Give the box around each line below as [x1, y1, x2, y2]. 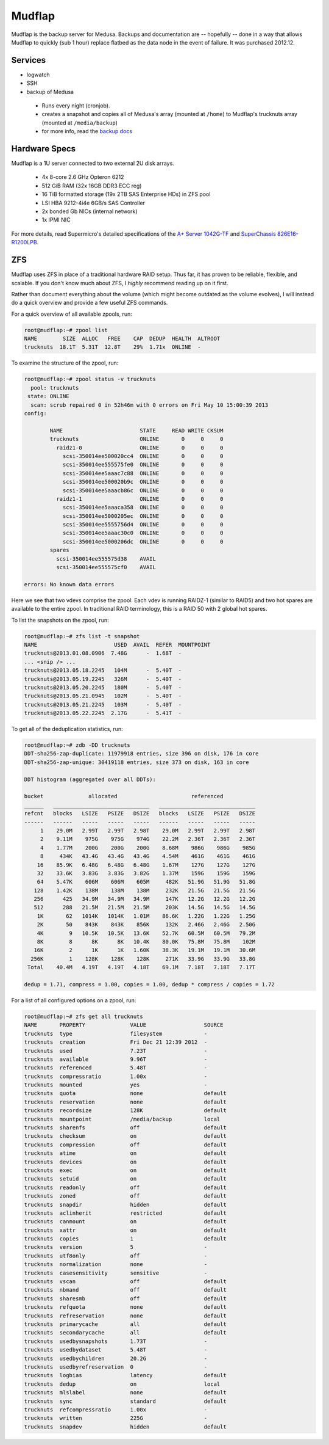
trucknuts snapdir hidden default [24, 1201, 227, 1208]
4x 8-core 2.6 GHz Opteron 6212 [41, 173, 124, 181]
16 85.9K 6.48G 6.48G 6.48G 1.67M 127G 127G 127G [37, 861, 256, 868]
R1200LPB [11, 239, 37, 246]
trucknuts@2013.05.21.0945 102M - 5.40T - [24, 693, 182, 699]
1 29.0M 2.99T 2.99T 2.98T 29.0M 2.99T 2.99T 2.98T [40, 827, 256, 834]
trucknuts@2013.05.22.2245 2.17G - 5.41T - [24, 710, 182, 717]
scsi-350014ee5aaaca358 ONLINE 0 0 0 [62, 504, 224, 511]
